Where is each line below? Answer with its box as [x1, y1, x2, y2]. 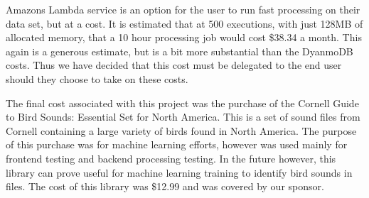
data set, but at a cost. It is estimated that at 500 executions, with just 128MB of [6, 16, 363, 31]
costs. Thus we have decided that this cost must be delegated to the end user [6, 57, 342, 72]
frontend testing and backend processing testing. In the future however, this [6, 150, 336, 165]
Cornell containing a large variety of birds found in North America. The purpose [6, 123, 357, 138]
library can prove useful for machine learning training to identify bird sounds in [6, 165, 353, 180]
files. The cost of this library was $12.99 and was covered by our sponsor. [6, 179, 324, 194]
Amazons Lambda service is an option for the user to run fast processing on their [6, 2, 360, 16]
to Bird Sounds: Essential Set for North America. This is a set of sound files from [6, 109, 360, 124]
